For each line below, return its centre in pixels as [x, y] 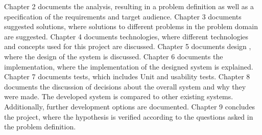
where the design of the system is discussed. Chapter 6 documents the [114, 56]
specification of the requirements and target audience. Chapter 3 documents [123, 16]
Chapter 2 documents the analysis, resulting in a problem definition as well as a [129, 6]
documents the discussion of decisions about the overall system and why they [125, 86]
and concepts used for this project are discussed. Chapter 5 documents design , [128, 46]
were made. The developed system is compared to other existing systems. [119, 96]
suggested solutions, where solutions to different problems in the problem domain [131, 26]
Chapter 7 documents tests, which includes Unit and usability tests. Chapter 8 [127, 76]
